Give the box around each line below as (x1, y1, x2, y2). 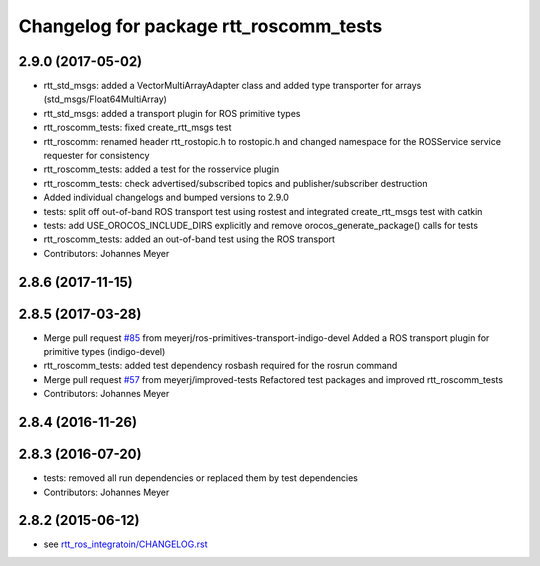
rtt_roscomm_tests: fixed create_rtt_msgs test (43, 121, 232, 134)
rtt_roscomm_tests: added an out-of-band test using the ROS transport (43, 233, 335, 245)
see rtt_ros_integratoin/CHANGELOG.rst (43, 538, 209, 550)
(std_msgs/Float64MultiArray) (43, 93, 167, 105)
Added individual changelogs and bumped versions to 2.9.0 (43, 191, 290, 204)
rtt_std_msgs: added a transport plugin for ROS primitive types (43, 107, 301, 119)
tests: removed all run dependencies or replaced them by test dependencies (43, 472, 359, 484)
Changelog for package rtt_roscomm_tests (18, 15, 383, 37)
